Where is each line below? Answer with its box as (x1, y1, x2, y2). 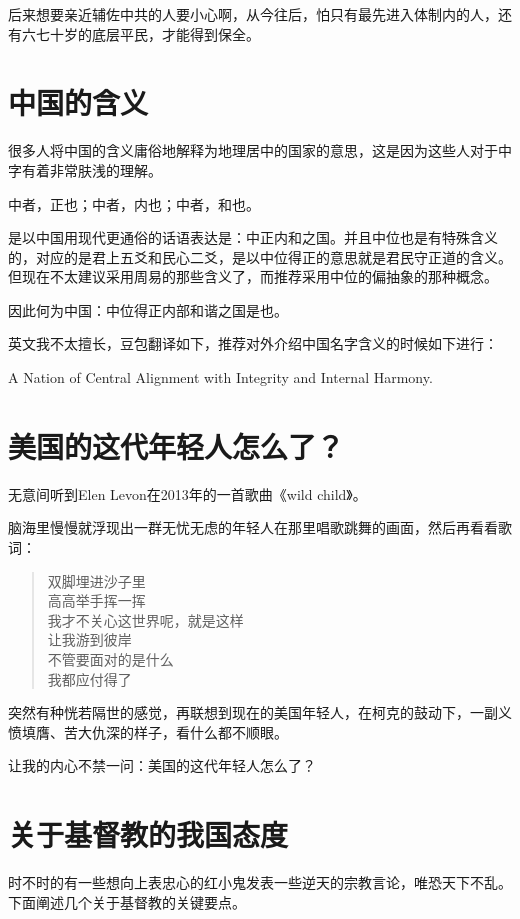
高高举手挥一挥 (47, 590, 146, 611)
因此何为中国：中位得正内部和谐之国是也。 (8, 299, 288, 320)
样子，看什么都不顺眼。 (133, 721, 288, 742)
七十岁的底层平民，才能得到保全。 (35, 23, 260, 44)
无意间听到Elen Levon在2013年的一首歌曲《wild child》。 (8, 483, 367, 504)
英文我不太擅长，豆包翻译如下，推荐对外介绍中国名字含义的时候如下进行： (8, 333, 498, 354)
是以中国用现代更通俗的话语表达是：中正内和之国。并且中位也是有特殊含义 (8, 227, 498, 248)
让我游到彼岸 (47, 629, 132, 650)
